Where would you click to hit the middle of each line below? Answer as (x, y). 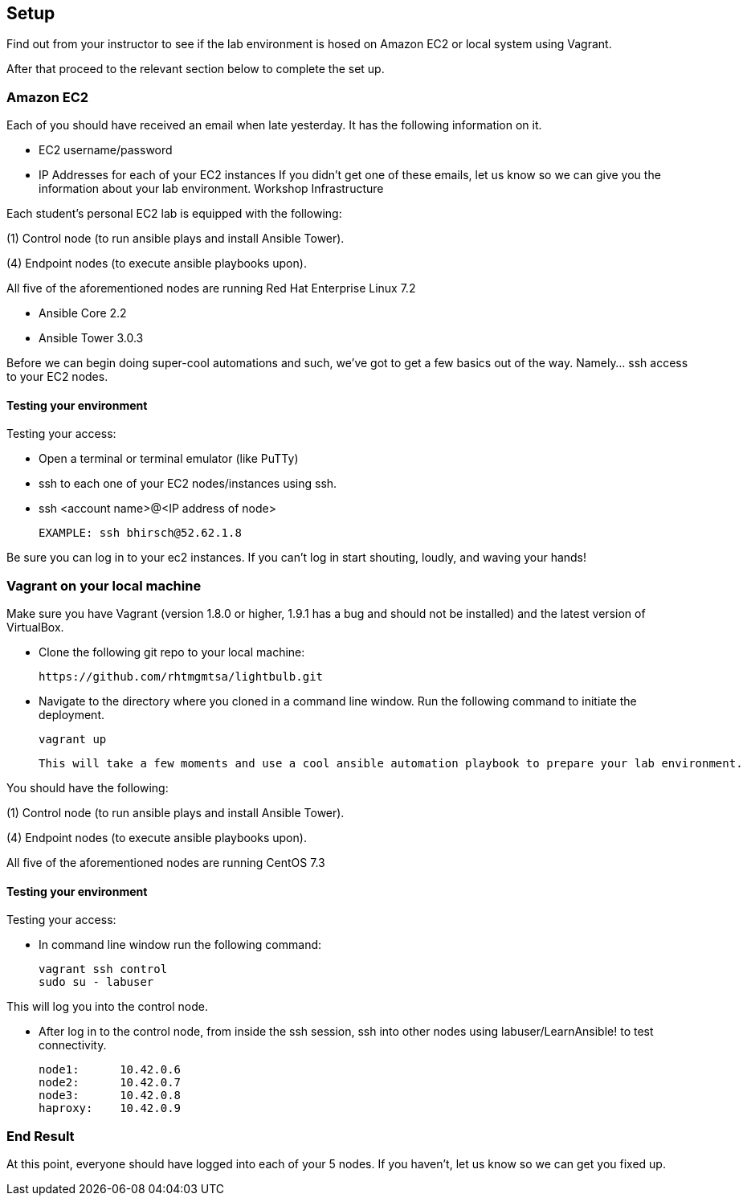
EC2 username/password (106, 150)
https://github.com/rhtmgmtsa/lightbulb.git (181, 677)
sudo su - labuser (96, 982)
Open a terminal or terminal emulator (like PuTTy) (169, 459)
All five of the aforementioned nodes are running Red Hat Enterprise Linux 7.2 (211, 288)
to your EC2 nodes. (57, 377)
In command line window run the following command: (180, 945)
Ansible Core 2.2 (83, 313)
